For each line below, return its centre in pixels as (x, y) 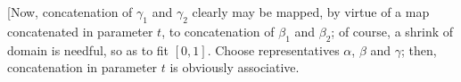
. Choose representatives (273, 49)
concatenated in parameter (80, 31)
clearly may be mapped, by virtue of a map (311, 12)
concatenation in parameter (82, 67)
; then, (419, 49)
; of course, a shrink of (392, 31)
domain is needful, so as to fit (88, 49)
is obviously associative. (235, 67)
